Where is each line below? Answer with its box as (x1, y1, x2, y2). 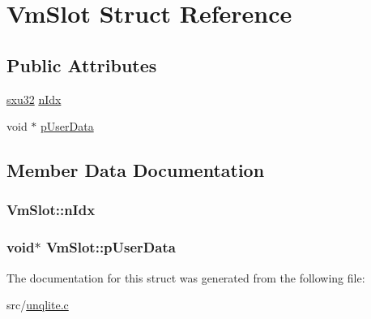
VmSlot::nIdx (6, 200, 96, 220)
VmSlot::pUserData (45, 237, 176, 257)
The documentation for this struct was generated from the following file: (6, 269, 365, 286)
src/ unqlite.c (6, 296, 69, 313)
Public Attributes (6, 52, 157, 77)
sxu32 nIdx (6, 90, 62, 107)
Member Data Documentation (6, 157, 265, 183)
